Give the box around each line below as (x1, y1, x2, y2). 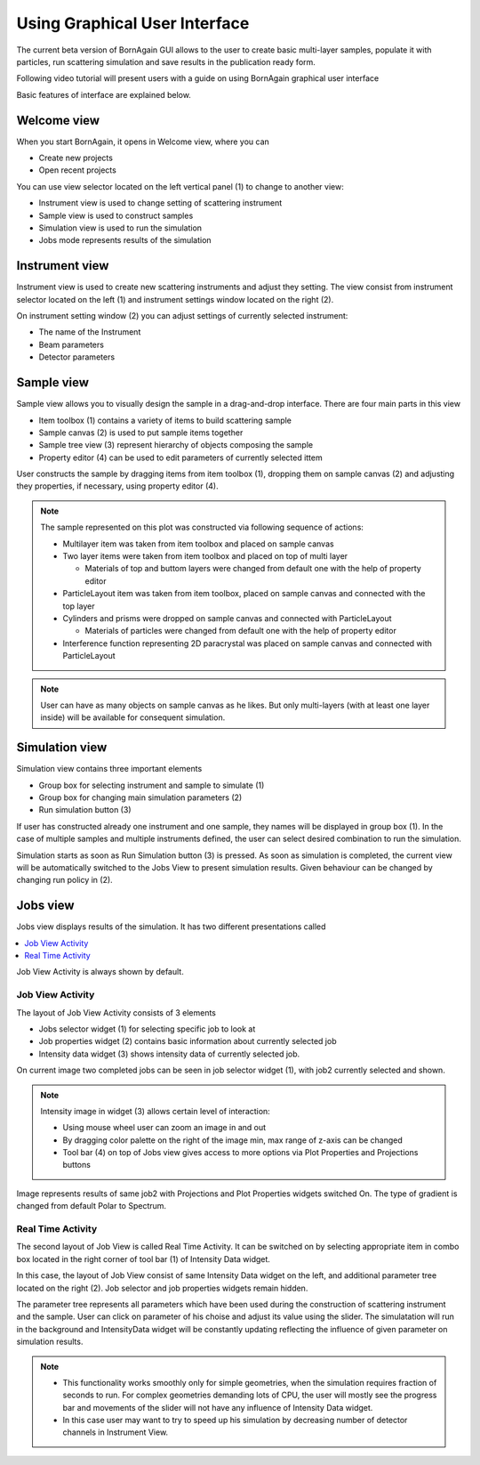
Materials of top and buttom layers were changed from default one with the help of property (84, 563, 421, 574)
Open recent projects (38, 165, 117, 175)
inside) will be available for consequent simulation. (40, 712, 226, 723)
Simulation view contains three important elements (16, 764, 203, 774)
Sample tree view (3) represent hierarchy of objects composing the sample (38, 440, 314, 450)
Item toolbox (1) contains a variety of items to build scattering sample (38, 415, 292, 425)
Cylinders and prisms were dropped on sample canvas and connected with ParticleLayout (62, 612, 392, 623)
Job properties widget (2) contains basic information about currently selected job (38, 1036, 337, 1047)
